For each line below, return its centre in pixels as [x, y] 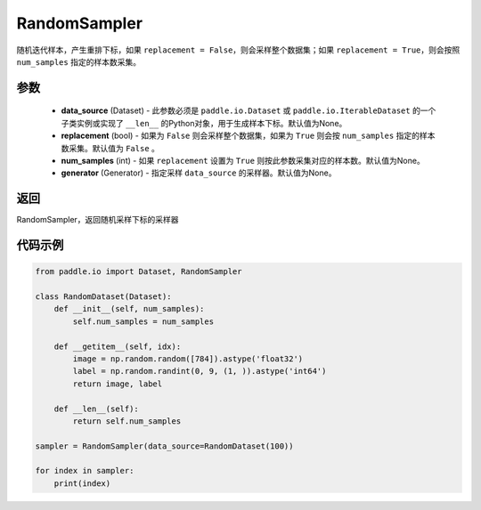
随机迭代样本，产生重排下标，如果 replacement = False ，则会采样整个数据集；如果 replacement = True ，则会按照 [238, 50]
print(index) [82, 483]
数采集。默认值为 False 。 [110, 148]
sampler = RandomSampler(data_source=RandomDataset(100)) [164, 446]
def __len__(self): [97, 409]
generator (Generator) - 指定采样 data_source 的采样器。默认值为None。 [199, 173]
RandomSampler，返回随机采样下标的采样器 [98, 220]
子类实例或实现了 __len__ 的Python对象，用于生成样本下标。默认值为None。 [204, 123]
